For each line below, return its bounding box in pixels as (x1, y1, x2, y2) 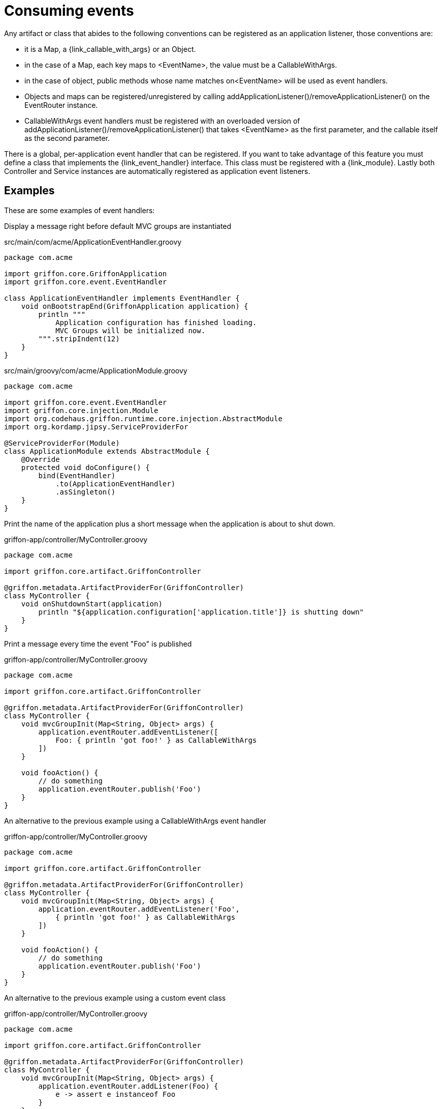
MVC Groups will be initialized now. (55, 326, 206, 335)
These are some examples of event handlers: (4, 206, 155, 215)
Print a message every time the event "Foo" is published (4, 639, 192, 648)
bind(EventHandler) (38, 471, 116, 480)
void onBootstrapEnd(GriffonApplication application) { (21, 302, 248, 310)
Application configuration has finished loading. (55, 318, 257, 327)
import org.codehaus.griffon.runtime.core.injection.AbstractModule (4, 414, 282, 423)
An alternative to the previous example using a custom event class (4, 993, 226, 1002)
